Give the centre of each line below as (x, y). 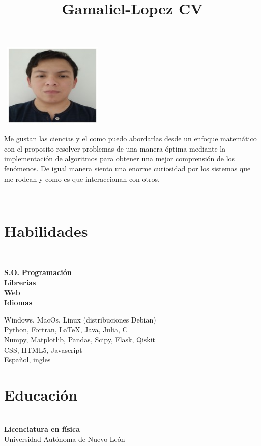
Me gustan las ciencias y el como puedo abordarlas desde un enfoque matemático (130, 139)
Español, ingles (27, 360)
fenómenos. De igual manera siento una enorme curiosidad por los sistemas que (127, 168)
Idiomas (18, 302)
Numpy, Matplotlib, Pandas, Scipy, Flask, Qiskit (80, 339)
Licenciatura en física (42, 429)
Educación (41, 394)
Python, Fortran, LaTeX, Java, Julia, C (66, 329)
